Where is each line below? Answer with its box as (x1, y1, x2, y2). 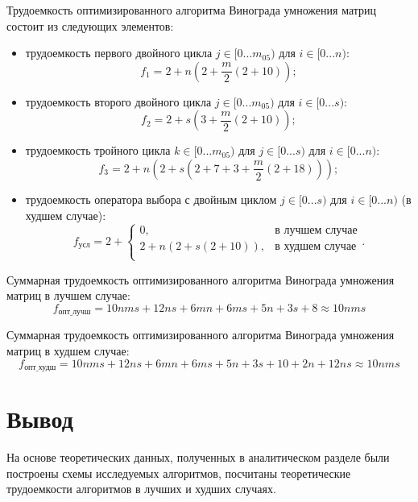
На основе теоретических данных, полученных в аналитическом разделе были (6, 449, 390, 466)
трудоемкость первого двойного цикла (25, 44, 213, 61)
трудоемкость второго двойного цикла (25, 93, 212, 110)
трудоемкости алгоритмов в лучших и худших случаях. (6, 480, 276, 497)
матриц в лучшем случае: (6, 287, 130, 304)
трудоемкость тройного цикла (25, 142, 171, 159)
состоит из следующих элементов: (6, 17, 174, 34)
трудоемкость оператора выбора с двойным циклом (25, 190, 277, 207)
